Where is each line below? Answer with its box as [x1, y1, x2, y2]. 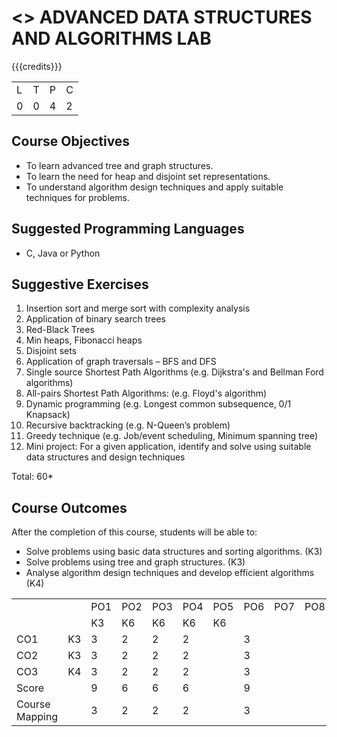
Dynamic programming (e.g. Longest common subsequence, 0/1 [25, 398, 292, 410]
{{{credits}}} [11, 60, 63, 72]
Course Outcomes [11, 499, 128, 516]
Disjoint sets [25, 345, 78, 357]
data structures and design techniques [25, 451, 186, 463]
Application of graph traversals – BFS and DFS [25, 356, 217, 368]
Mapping [16, 710, 59, 724]
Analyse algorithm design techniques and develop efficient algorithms [25, 567, 315, 579]
